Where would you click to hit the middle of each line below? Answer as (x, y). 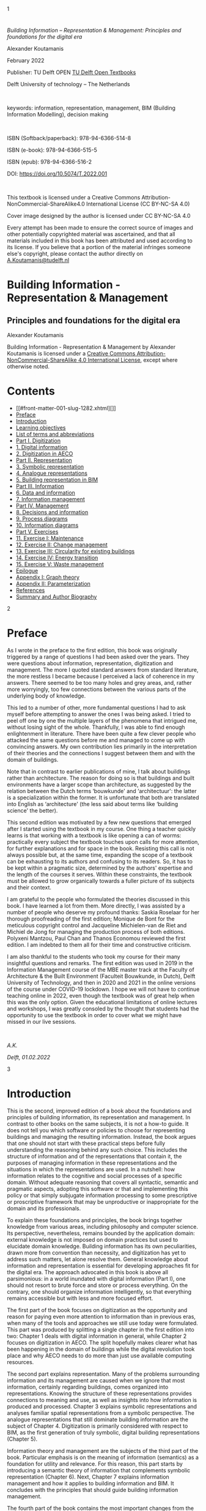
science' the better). (32, 811)
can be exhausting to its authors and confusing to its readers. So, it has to (100, 862)
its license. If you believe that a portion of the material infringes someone (99, 247)
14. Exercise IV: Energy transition (57, 558)
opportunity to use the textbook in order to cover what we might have (94, 1015)
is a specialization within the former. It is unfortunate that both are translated (103, 797)
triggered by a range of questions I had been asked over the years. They (98, 657)
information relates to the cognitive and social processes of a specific (95, 1176)
